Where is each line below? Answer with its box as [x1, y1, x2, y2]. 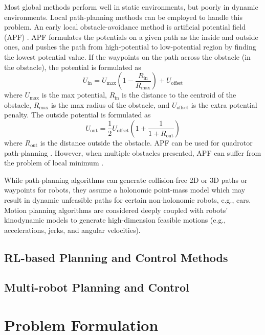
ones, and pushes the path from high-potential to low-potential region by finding [4, 41, 256, 52]
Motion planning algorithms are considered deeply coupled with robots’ [4, 204, 228, 215]
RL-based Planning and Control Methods [4, 249, 228, 265]
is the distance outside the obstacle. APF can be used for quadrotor [40, 137, 253, 148]
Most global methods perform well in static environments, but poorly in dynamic [4, 2, 258, 12]
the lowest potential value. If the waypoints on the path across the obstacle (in [4, 51, 251, 62]
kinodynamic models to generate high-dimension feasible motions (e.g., [4, 214, 226, 225]
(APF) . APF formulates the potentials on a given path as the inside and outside [4, 31, 258, 42]
